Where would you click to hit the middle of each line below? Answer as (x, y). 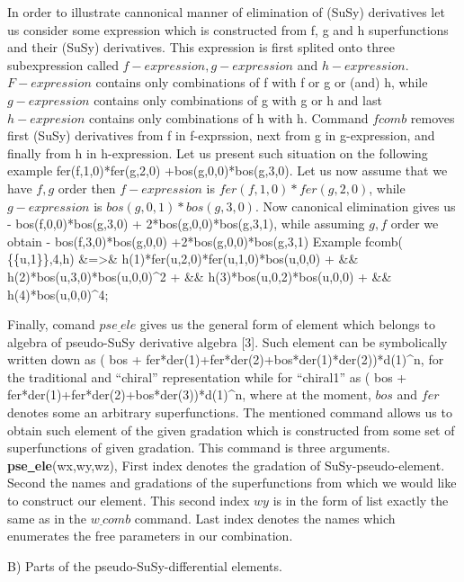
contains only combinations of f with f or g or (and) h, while (262, 82)
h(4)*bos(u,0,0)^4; (58, 294)
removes (433, 117)
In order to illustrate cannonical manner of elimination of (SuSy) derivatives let (226, 12)
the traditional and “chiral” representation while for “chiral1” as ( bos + (207, 376)
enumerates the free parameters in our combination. (150, 536)
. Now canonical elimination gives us (355, 206)
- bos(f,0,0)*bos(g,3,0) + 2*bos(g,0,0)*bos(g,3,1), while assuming (186, 224)
